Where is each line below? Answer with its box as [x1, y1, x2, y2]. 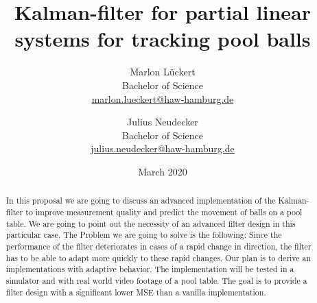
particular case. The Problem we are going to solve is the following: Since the [5, 229, 282, 241]
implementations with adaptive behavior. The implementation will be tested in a [5, 263, 294, 275]
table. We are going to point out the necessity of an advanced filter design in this [5, 217, 296, 229]
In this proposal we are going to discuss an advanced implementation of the [5, 195, 276, 206]
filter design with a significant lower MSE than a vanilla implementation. [5, 286, 266, 298]
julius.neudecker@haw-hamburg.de [91, 141, 235, 156]
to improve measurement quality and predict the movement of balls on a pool [25, 206, 303, 217]
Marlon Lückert [130, 64, 196, 79]
